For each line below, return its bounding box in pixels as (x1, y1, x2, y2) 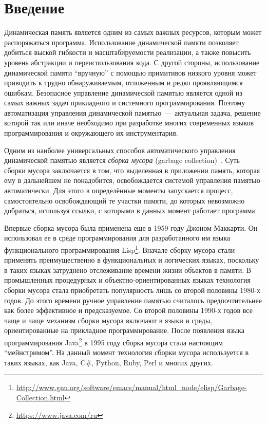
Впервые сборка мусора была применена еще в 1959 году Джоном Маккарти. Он (4, 222, 258, 233)
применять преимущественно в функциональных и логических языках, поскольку (4, 254, 259, 265)
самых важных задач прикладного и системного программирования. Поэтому (4, 97, 245, 108)
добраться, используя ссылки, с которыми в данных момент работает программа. (4, 205, 257, 216)
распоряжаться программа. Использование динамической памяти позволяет (4, 36, 239, 47)
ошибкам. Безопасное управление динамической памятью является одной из (4, 87, 242, 98)
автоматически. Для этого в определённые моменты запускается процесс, (4, 185, 233, 196)
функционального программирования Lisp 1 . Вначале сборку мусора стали (4, 243, 235, 255)
